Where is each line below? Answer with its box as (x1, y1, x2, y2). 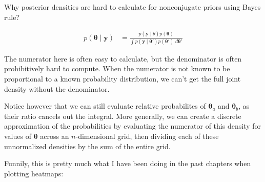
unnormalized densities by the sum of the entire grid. (4, 140, 171, 151)
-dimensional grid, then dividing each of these (75, 131, 219, 141)
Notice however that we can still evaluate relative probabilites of (4, 100, 206, 111)
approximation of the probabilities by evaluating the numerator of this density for (4, 120, 261, 131)
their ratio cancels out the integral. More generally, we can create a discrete (4, 110, 241, 121)
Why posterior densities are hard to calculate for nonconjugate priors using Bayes (4, 2, 261, 12)
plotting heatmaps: (4, 168, 64, 178)
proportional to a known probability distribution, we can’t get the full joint (4, 73, 241, 84)
